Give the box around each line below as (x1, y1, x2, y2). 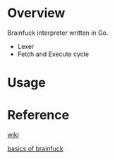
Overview (7, 5, 66, 21)
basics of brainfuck (7, 144, 63, 153)
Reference (7, 107, 69, 124)
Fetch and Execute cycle (17, 50, 90, 58)
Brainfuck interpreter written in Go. (7, 28, 109, 37)
